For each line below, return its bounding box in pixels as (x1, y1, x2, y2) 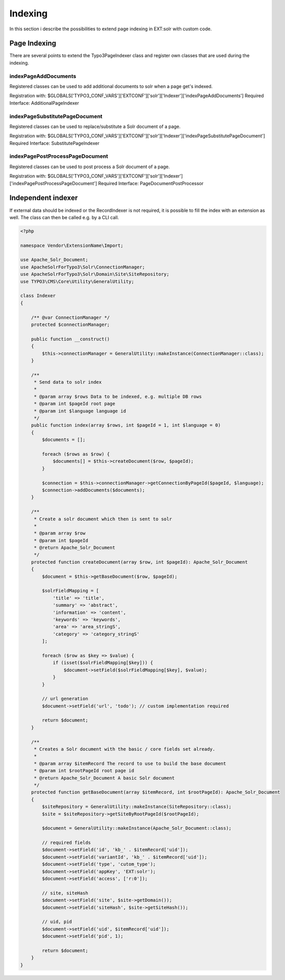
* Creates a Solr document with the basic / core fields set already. (33, 746, 216, 752)
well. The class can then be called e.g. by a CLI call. (9, 214, 119, 221)
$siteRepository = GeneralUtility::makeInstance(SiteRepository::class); (42, 804, 232, 810)
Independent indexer (9, 193, 78, 203)
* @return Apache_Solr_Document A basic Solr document (33, 775, 175, 781)
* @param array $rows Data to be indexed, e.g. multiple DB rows (33, 393, 202, 400)
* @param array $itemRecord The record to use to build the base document (33, 760, 226, 766)
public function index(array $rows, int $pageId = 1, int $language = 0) (31, 422, 221, 428)
